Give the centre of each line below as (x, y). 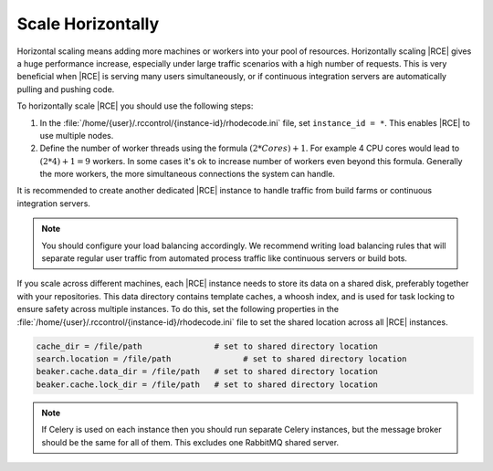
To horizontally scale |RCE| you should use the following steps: (135, 106)
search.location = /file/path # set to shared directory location (221, 359)
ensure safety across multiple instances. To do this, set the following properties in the (178, 309)
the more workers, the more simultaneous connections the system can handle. (187, 174)
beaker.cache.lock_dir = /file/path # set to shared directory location (207, 384)
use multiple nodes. (77, 135)
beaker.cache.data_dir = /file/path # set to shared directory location (207, 372)
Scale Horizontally (88, 24)
